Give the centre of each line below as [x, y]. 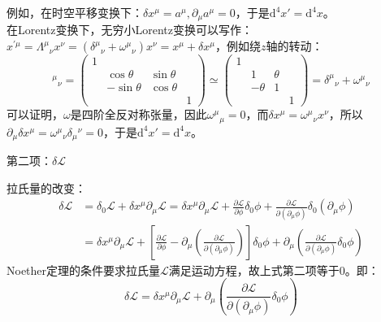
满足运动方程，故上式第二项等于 [254, 270]
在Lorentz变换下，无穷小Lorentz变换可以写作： [130, 30]
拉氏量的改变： [46, 187]
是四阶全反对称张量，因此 [139, 114]
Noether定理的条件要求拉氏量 [84, 270]
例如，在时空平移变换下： [75, 12]
